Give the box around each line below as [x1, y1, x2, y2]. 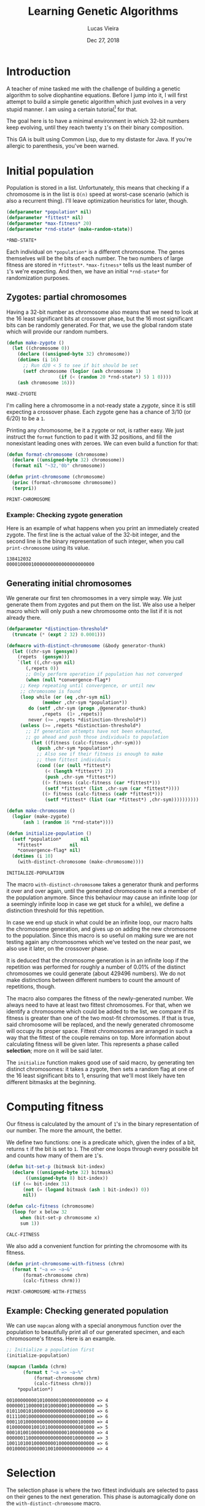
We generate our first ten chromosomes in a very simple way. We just [6, 594, 182, 601]
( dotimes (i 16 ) [17, 357, 60, 363]
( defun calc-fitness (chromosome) [6, 1203, 95, 1209]
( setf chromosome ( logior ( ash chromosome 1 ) [22, 368, 141, 374]
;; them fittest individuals [36, 757, 112, 763]
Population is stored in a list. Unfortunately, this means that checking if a [6, 184, 189, 192]
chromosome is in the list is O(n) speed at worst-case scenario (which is [6, 190, 189, 198]
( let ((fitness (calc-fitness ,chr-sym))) [31, 739, 141, 746]
